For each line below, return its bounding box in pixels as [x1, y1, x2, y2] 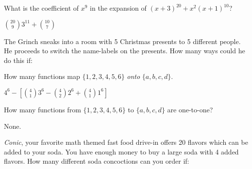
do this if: [4, 55, 33, 65]
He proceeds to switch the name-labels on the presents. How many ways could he [4, 46, 245, 56]
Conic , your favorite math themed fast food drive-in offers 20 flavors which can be [4, 137, 248, 147]
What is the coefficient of [4, 3, 79, 13]
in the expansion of [90, 3, 147, 13]
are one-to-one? [167, 104, 213, 114]
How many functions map [4, 71, 80, 81]
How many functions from [4, 104, 81, 114]
